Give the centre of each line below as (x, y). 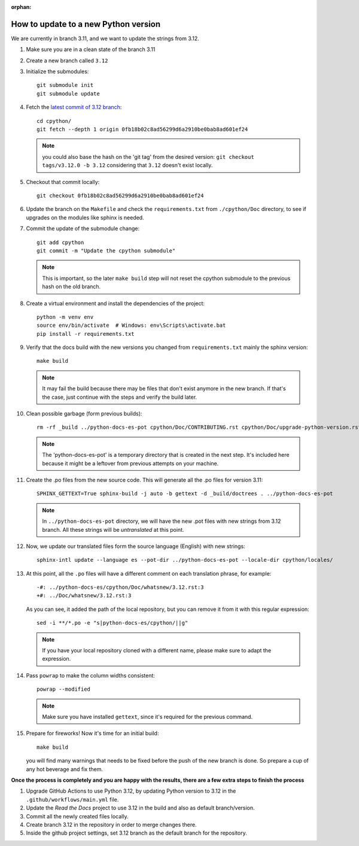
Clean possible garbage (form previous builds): (84, 414)
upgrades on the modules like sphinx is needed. (85, 217)
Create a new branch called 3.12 (67, 61)
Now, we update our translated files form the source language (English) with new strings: (136, 546)
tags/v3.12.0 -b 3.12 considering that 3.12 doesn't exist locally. (127, 165)
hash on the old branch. (72, 287)
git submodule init (65, 85)
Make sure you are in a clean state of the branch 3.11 (91, 49)
